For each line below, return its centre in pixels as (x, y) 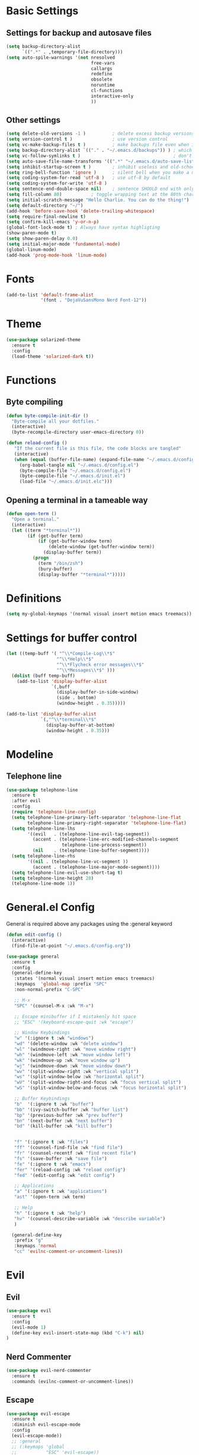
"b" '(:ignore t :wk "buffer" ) (54, 1104)
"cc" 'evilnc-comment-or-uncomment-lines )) (68, 1251)
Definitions (34, 598)
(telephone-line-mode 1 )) (44, 884)
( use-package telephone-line (42, 790)
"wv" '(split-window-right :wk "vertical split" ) (76, 1071)
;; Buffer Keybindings (42, 1099)
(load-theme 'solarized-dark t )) (53, 356)
